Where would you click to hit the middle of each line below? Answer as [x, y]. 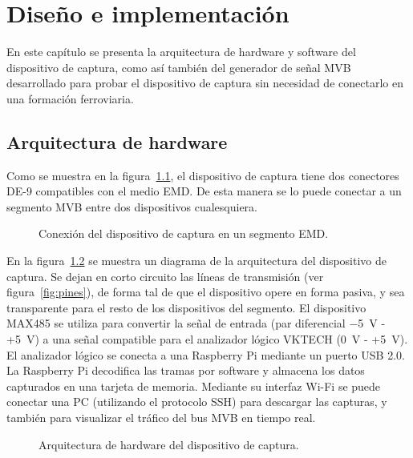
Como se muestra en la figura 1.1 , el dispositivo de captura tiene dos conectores [203, 175]
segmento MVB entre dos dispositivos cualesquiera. [132, 206]
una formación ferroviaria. [70, 98]
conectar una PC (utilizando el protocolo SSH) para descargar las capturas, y [197, 402]
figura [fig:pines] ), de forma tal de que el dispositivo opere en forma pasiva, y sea [206, 292]
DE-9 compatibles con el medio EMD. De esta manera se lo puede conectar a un [204, 191]
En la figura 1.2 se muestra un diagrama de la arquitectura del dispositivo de [197, 261]
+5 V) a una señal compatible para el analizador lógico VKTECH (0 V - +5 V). [207, 339]
